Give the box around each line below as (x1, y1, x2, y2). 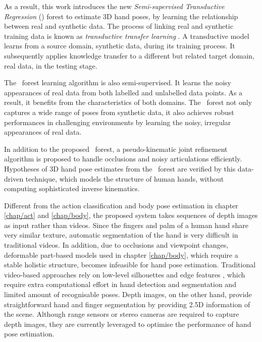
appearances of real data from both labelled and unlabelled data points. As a (4, 87, 243, 97)
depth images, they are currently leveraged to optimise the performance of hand (4, 318, 251, 329)
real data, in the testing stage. (4, 60, 97, 71)
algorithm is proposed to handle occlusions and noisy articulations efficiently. (4, 153, 242, 164)
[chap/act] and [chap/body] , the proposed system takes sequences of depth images (4, 210, 258, 220)
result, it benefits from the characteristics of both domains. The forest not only (4, 97, 252, 107)
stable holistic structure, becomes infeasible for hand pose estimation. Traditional (4, 259, 256, 270)
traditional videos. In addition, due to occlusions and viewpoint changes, (4, 240, 229, 250)
